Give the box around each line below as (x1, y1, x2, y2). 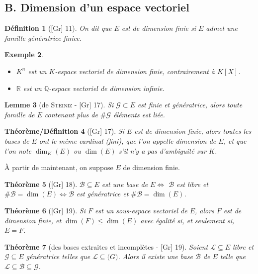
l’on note (4, 145, 32, 156)
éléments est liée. (113, 109, 165, 119)
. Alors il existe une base (118, 251, 193, 262)
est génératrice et (76, 188, 129, 199)
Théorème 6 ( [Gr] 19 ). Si (4, 205, 86, 215)
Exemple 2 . (4, 49, 43, 60)
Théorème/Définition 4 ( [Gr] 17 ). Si (4, 126, 124, 136)
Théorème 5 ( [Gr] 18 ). (4, 179, 78, 189)
